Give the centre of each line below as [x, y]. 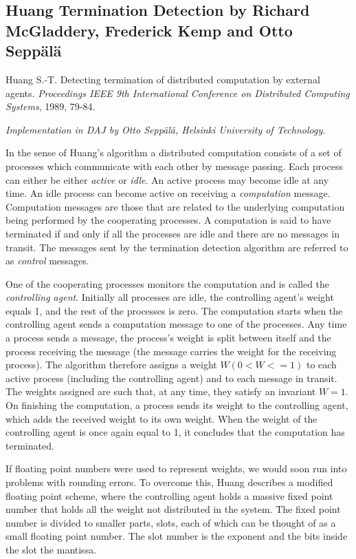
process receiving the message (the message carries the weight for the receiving [171, 351]
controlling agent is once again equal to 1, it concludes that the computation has [175, 432]
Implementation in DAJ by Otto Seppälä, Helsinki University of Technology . [166, 129]
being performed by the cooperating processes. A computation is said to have [168, 220]
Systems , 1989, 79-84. [51, 106]
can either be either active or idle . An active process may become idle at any [167, 179]
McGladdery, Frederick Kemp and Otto [149, 30]
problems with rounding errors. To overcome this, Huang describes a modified [169, 482]
